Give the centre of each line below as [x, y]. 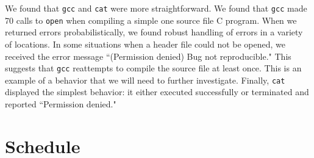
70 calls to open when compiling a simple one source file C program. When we [151, 20]
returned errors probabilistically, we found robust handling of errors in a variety [154, 32]
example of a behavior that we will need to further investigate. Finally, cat [145, 80]
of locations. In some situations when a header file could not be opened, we [145, 44]
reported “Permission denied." [61, 104]
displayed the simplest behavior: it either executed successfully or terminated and [157, 92]
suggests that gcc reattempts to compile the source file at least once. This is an [153, 68]
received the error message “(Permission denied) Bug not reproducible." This [148, 56]
